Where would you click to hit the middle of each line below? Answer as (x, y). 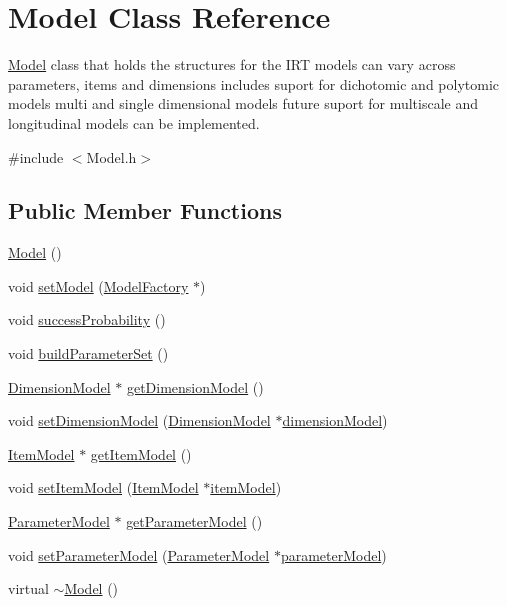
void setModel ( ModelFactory (98, 285)
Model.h (111, 156)
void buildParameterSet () (88, 353)
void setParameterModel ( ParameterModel (139, 554)
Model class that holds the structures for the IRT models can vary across (232, 64)
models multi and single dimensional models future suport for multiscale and (243, 103)
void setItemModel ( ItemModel (103, 487)
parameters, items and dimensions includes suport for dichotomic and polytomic (254, 83)
